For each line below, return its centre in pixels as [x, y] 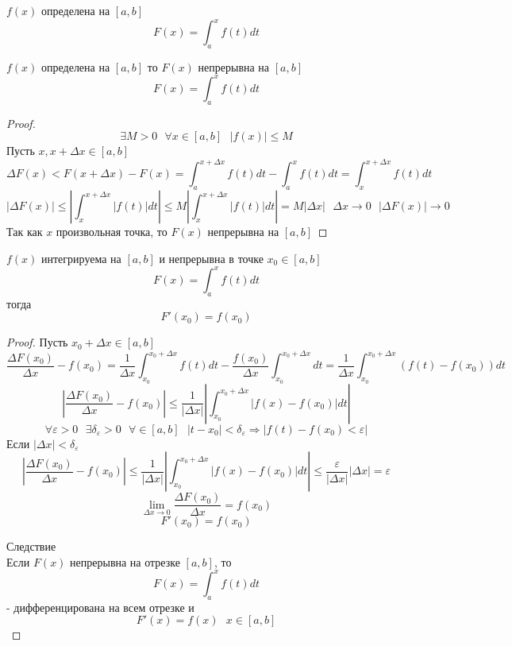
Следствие [31, 546]
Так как [25, 232]
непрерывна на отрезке [125, 561]
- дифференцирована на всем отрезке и [100, 607]
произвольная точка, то [112, 232]
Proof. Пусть [37, 342]
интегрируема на [81, 258]
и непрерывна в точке [211, 258]
